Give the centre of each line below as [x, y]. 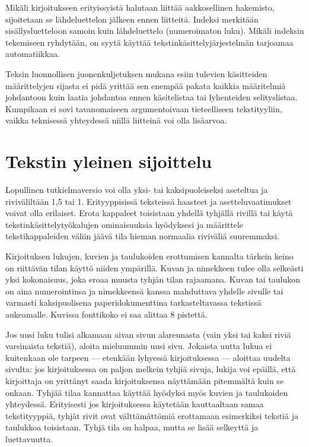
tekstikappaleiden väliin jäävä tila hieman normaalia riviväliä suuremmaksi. [142, 236]
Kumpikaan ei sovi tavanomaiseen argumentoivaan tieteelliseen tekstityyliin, [144, 108]
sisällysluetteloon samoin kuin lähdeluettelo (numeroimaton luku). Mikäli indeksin [155, 31]
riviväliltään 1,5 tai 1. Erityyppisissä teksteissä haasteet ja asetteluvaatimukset [149, 201]
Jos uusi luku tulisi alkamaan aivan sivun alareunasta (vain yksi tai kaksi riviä [148, 334]
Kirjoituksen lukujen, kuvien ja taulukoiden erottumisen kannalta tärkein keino [149, 256]
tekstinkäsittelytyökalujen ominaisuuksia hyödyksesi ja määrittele [125, 224]
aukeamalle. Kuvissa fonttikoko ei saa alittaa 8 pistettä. [106, 314]
